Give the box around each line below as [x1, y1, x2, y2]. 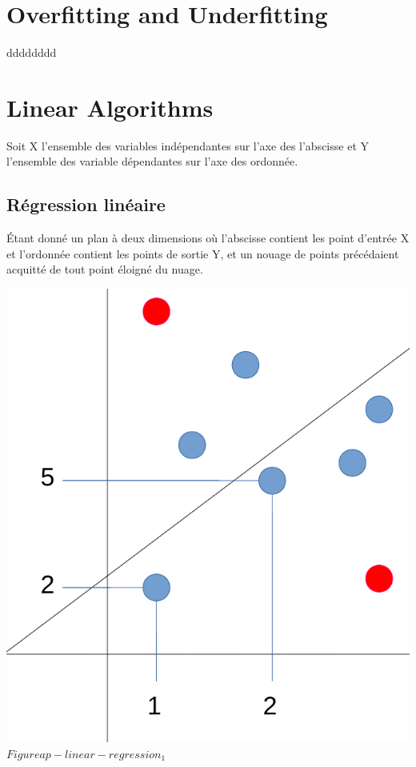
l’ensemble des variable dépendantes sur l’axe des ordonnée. [6, 153, 298, 170]
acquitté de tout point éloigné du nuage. [6, 261, 203, 278]
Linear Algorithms [6, 90, 214, 123]
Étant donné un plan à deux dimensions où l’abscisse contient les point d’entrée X [6, 230, 410, 246]
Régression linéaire [6, 192, 166, 217]
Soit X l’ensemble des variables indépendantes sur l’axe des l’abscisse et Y [6, 137, 369, 154]
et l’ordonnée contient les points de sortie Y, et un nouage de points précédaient [6, 245, 399, 262]
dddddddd [6, 44, 57, 61]
